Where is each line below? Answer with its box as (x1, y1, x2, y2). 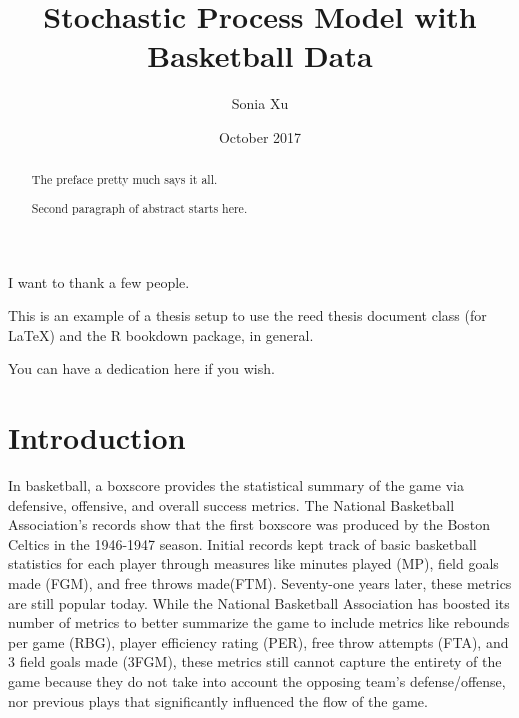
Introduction (8, 417, 186, 458)
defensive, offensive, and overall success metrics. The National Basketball (8, 494, 455, 515)
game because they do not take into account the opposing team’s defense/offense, (8, 670, 506, 691)
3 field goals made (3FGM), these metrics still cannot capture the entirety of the (8, 651, 502, 672)
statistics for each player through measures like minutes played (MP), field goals (8, 553, 499, 574)
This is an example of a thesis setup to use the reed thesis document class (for (8, 305, 487, 326)
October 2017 (218, 126, 302, 147)
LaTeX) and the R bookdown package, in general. (8, 324, 314, 345)
